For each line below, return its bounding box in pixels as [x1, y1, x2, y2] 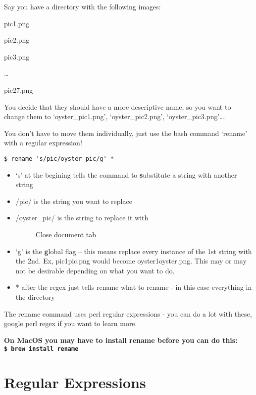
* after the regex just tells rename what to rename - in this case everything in [15, 282, 252, 292]
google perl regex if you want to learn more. [4, 318, 137, 329]
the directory [15, 291, 55, 302]
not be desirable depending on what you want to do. [15, 265, 175, 275]
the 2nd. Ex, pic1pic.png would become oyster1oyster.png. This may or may [15, 256, 247, 266]
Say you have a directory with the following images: [4, 1, 161, 11]
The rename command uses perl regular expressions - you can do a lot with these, [4, 308, 252, 319]
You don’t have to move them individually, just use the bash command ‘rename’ [4, 128, 248, 138]
